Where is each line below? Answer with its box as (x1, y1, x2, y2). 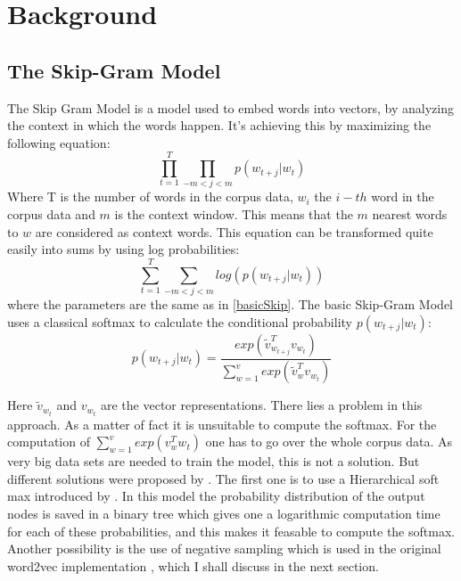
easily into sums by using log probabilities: (7, 240, 240, 258)
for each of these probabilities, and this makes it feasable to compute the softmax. (7, 521, 456, 540)
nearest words (372, 205, 448, 224)
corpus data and (7, 205, 95, 224)
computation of (7, 432, 90, 451)
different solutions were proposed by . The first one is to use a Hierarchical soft (7, 469, 440, 487)
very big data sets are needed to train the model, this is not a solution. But (7, 452, 420, 471)
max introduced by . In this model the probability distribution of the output (7, 487, 425, 505)
